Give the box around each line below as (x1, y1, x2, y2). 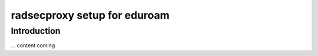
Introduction (11, 26, 61, 36)
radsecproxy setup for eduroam (11, 9, 170, 22)
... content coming (11, 42, 55, 49)
